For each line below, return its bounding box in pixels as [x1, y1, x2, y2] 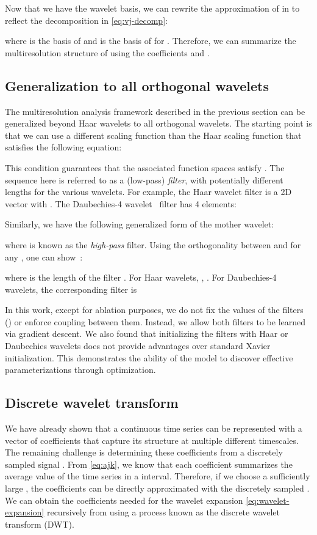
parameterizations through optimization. [5, 363, 156, 376]
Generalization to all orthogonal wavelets [5, 76, 269, 95]
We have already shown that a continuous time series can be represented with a [5, 422, 302, 435]
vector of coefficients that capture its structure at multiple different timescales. [5, 434, 299, 446]
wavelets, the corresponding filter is [5, 282, 137, 295]
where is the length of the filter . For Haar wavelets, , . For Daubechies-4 [5, 271, 277, 284]
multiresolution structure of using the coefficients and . [5, 46, 210, 59]
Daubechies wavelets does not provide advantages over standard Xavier [5, 339, 271, 352]
